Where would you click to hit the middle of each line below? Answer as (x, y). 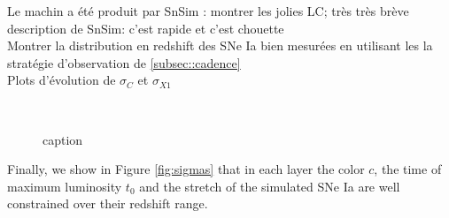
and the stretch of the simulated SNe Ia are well (270, 186)
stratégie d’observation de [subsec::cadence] (124, 62)
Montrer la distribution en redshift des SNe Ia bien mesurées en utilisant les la (220, 45)
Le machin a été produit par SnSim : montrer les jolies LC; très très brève (208, 11)
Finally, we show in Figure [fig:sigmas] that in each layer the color (186, 169)
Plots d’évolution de (62, 80)
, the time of (408, 169)
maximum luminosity (65, 186)
